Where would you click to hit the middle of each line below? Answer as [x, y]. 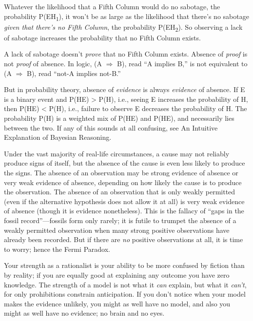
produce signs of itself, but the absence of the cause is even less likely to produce [125, 163]
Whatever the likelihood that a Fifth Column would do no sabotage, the [112, 6]
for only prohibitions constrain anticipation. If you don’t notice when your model [125, 294]
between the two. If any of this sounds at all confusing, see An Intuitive [111, 127]
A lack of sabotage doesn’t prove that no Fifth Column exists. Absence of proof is [126, 54]
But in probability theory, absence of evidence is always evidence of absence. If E [125, 89]
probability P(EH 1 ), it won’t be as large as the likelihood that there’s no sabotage [126, 17]
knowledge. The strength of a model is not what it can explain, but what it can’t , [125, 284]
